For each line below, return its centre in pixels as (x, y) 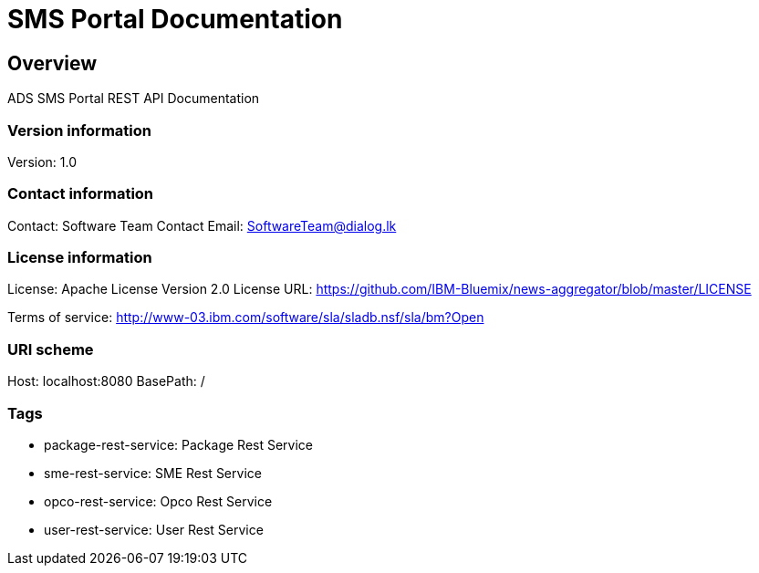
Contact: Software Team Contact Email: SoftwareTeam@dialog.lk (202, 225)
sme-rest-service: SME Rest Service (153, 473)
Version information (79, 130)
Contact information (81, 194)
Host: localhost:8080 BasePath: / (106, 381)
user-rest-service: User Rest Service (154, 529)
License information (80, 258)
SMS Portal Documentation (175, 19)
